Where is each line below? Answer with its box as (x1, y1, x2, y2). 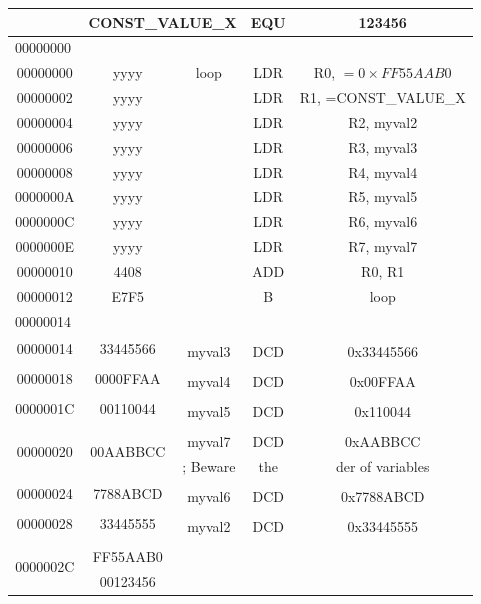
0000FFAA (94, 368, 161, 389)
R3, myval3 (348, 136, 418, 157)
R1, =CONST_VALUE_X (299, 87, 466, 108)
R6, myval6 (348, 211, 418, 232)
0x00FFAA (349, 370, 416, 391)
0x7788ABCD (340, 485, 425, 506)
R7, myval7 (348, 236, 418, 257)
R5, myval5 (348, 186, 418, 207)
